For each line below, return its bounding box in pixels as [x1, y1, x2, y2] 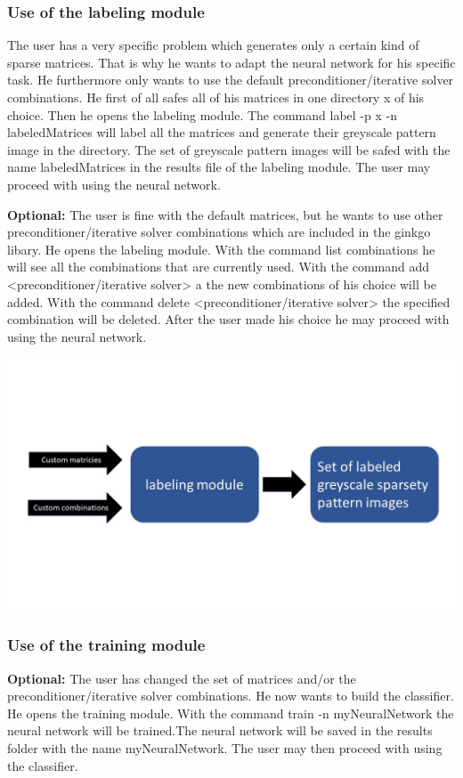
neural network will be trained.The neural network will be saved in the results [7, 721, 433, 740]
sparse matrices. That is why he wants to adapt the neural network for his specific [7, 53, 456, 71]
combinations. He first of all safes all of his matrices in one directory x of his [7, 88, 425, 106]
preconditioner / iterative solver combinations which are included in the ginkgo [7, 223, 431, 241]
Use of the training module [7, 634, 206, 656]
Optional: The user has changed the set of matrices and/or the [7, 669, 356, 687]
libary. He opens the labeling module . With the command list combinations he [7, 239, 435, 258]
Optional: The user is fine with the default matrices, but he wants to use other [7, 205, 443, 223]
